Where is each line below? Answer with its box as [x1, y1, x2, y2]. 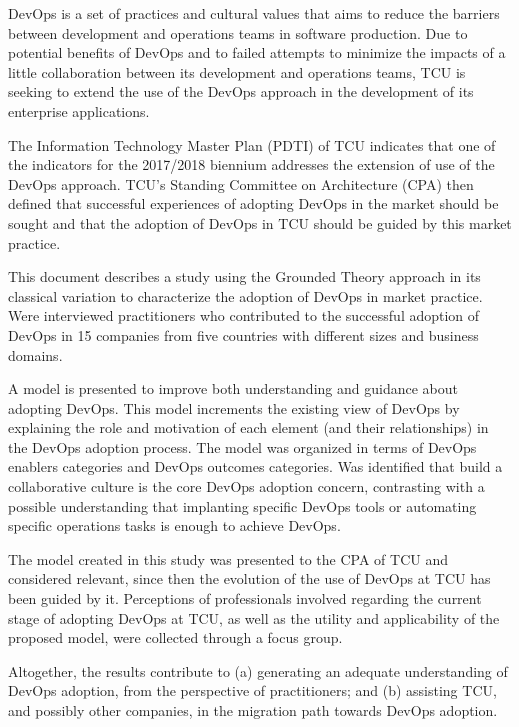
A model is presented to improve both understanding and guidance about [8, 378, 458, 399]
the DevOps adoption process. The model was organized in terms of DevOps [8, 436, 477, 457]
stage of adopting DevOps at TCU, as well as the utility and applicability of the [8, 607, 500, 628]
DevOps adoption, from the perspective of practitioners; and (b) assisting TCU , [8, 680, 497, 701]
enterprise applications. [8, 100, 150, 121]
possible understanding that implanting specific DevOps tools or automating [8, 495, 477, 516]
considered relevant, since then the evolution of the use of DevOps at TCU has [8, 568, 491, 589]
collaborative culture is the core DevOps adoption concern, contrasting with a [8, 476, 485, 497]
